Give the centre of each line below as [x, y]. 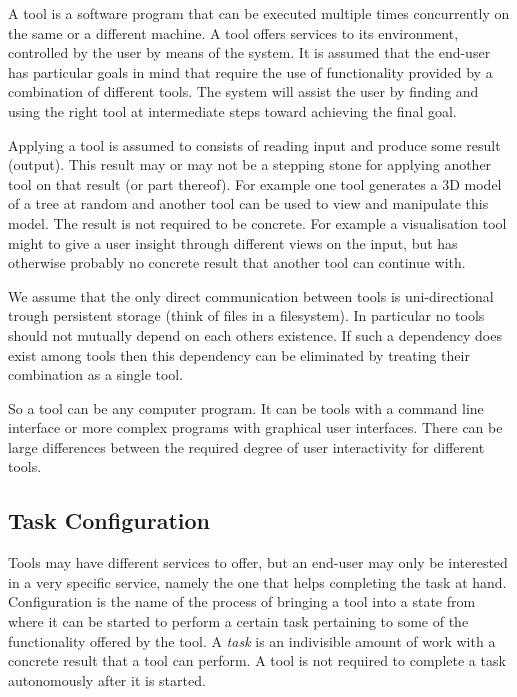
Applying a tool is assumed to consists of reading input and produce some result [254, 144]
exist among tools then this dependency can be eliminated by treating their [239, 354]
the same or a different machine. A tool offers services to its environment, [233, 32]
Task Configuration [109, 520]
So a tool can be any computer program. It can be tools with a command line [246, 407]
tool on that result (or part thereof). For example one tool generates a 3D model [255, 183]
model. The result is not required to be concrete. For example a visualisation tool [257, 222]
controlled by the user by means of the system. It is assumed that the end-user [249, 52]
